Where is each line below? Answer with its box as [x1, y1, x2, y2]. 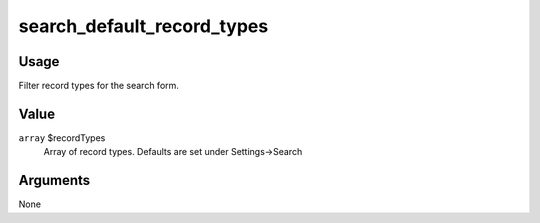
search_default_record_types [18, 15, 269, 37]
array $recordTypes [18, 131, 106, 144]
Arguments [18, 172, 91, 189]
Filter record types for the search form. [18, 80, 180, 92]
